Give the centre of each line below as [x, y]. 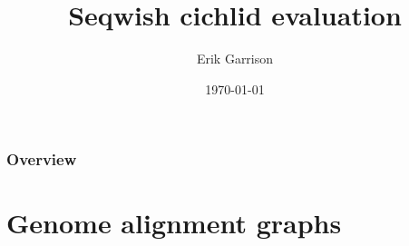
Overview [42, 159]
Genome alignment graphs [174, 223]
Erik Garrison [235, 59]
